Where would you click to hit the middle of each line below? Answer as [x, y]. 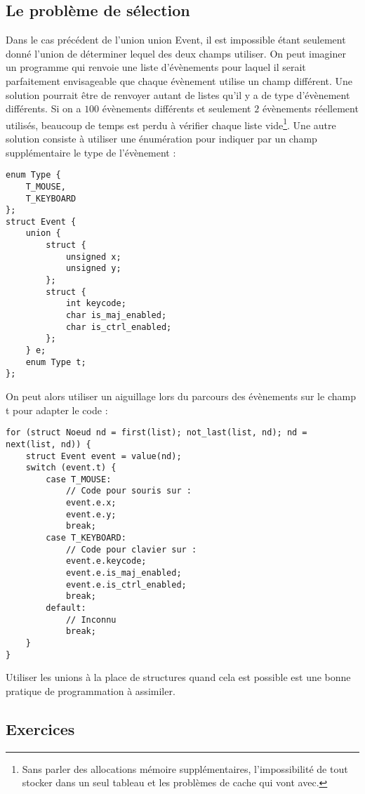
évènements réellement [310, 108]
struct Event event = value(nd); [104, 456]
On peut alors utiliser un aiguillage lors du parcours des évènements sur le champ [181, 396]
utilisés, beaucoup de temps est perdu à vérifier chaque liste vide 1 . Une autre [171, 124]
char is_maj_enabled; [116, 316]
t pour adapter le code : [57, 410]
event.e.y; [91, 514]
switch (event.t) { [71, 468]
